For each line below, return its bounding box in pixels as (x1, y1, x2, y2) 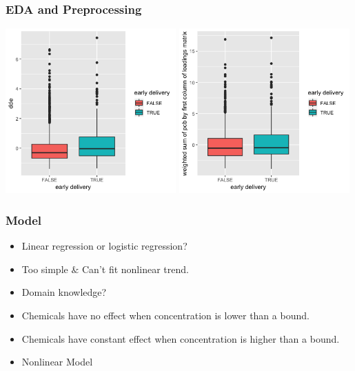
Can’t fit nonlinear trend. (81, 261, 189, 276)
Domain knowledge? (21, 285, 107, 299)
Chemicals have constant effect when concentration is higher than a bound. (21, 331, 340, 345)
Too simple (21, 261, 68, 276)
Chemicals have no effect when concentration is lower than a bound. (21, 308, 310, 323)
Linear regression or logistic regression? (21, 239, 187, 253)
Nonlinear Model (21, 354, 93, 369)
